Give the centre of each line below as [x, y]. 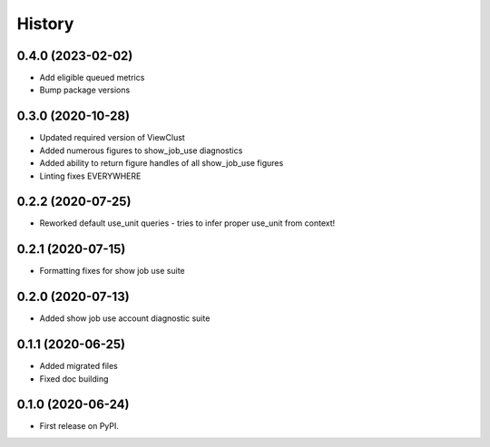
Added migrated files [78, 366]
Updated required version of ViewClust [112, 138]
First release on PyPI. [79, 426]
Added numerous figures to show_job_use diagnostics [141, 151]
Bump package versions [85, 90]
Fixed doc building [74, 379]
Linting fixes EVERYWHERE [90, 176]
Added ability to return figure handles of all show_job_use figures [162, 163]
